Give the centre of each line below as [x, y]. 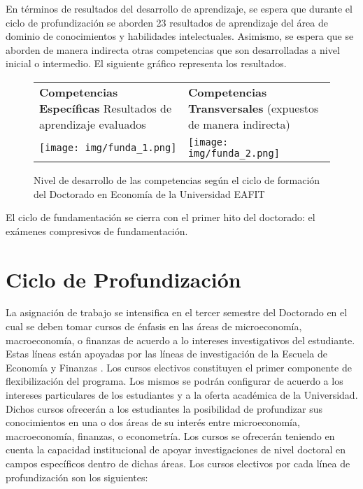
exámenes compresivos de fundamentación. [97, 231]
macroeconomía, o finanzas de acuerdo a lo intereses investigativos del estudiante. [180, 340]
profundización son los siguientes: [77, 477]
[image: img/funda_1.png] [108, 147]
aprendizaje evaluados [93, 124]
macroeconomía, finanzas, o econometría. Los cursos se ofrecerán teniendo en [170, 435]
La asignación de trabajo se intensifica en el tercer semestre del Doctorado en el [177, 312]
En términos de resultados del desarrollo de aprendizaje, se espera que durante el [179, 8]
